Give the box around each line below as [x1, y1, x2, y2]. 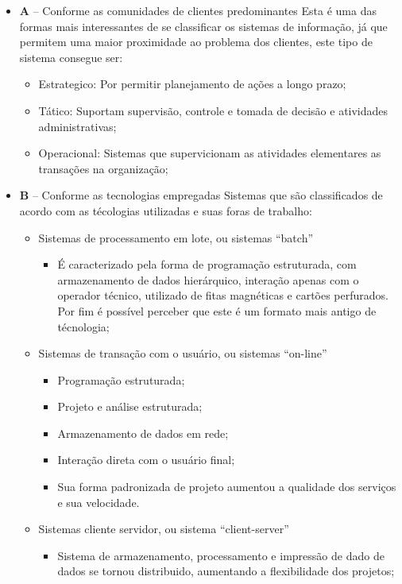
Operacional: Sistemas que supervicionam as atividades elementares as [38, 145, 381, 161]
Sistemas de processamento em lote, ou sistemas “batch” [38, 229, 314, 246]
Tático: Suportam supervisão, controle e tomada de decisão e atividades [38, 102, 388, 118]
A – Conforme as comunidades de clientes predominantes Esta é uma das [19, 2, 377, 18]
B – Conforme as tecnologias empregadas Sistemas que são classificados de [19, 187, 383, 203]
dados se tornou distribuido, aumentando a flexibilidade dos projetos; [57, 563, 395, 579]
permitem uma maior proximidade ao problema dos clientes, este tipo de [19, 33, 373, 50]
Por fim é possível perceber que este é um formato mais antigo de [57, 302, 377, 319]
